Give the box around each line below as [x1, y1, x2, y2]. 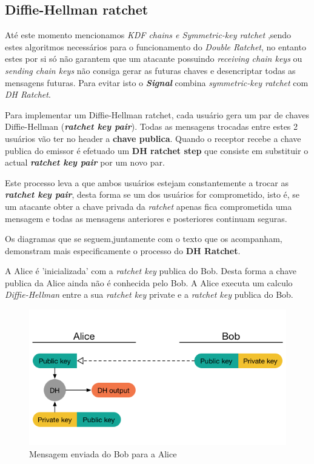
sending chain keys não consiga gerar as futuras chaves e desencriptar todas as [5, 64, 296, 76]
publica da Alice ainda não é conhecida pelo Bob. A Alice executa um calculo [5, 276, 293, 289]
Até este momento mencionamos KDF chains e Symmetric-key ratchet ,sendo [5, 29, 292, 41]
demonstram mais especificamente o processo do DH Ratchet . [5, 244, 241, 257]
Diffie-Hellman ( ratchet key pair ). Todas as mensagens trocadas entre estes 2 [5, 120, 298, 133]
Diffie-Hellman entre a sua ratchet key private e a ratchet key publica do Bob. [5, 288, 293, 301]
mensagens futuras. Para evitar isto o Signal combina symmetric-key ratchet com [5, 76, 309, 89]
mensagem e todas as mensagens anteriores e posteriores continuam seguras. [5, 212, 287, 224]
